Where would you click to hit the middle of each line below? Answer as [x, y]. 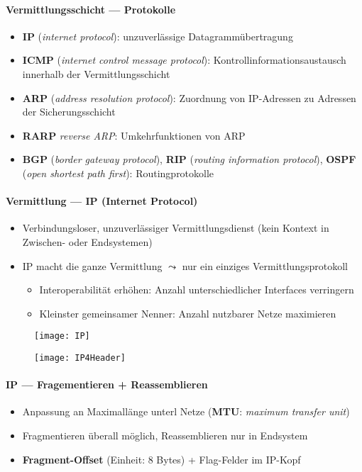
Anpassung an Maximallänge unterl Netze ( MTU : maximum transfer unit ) [186, 411]
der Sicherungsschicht [69, 112]
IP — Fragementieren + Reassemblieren [107, 384]
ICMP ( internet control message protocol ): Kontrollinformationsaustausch [184, 60]
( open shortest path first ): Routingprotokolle [118, 173]
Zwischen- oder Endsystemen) [87, 241]
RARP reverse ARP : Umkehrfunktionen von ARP [134, 135]
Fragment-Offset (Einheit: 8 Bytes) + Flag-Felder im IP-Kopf [161, 459]
